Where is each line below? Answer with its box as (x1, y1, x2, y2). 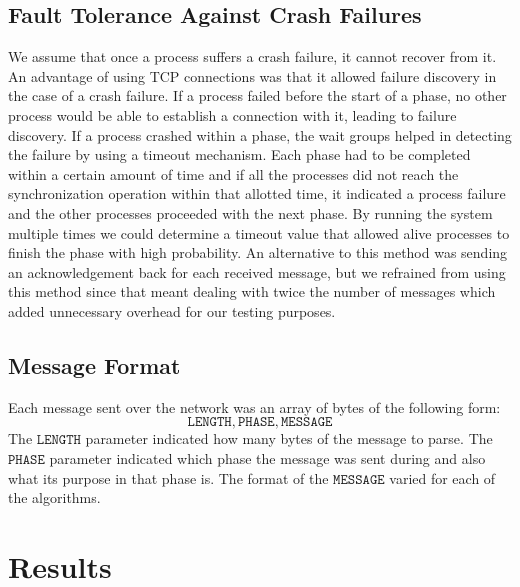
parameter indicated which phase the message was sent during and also (49, 447, 486, 468)
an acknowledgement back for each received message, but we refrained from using (8, 261, 506, 282)
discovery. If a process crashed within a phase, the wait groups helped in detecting (8, 124, 512, 145)
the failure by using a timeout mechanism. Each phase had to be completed (8, 144, 471, 165)
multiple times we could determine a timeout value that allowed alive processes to (8, 222, 510, 243)
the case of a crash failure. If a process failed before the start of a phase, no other (8, 85, 507, 106)
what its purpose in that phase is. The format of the (8, 467, 329, 488)
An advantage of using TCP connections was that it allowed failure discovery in (8, 65, 497, 86)
